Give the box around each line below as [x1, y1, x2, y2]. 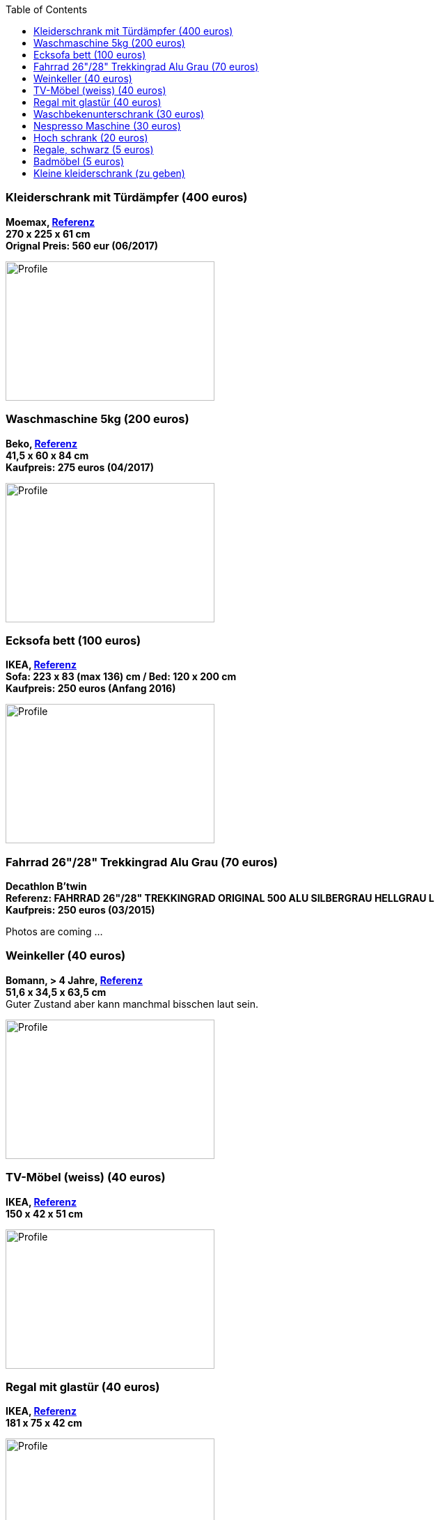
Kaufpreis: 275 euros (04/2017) [6, 461, 154, 473]
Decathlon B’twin [6, 880, 87, 892]
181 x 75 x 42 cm [6, 1417, 83, 1429]
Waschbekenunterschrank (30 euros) [33, 108, 205, 120]
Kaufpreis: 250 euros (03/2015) [6, 904, 155, 916]
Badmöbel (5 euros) [33, 155, 125, 167]
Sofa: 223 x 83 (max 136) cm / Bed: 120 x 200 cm [6, 670, 237, 683]
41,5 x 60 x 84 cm [6, 449, 89, 461]
